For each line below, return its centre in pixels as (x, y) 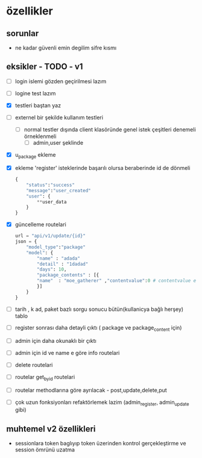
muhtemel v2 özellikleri (51, 429)
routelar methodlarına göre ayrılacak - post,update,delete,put (91, 390)
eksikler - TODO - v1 (45, 67)
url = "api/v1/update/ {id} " (50, 236)
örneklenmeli (40, 136)
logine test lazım (35, 93)
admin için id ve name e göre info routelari (67, 353)
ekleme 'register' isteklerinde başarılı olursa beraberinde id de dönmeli (103, 168)
